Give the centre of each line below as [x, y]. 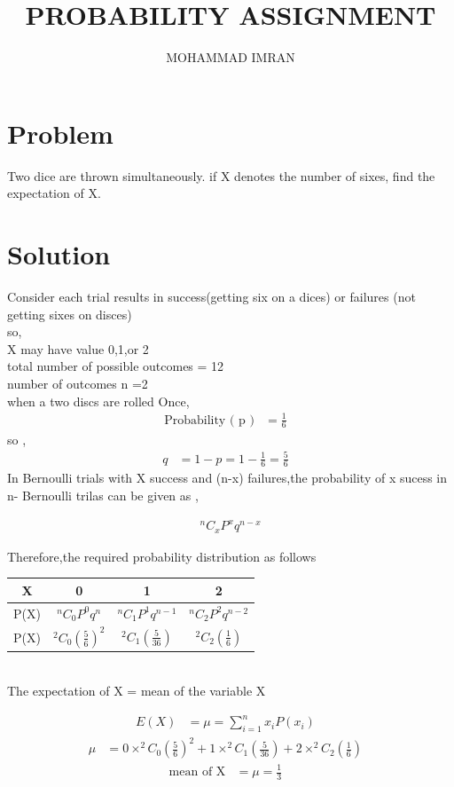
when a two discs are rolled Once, [98, 401]
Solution [59, 254]
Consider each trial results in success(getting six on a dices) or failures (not [211, 296]
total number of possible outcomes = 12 [116, 366]
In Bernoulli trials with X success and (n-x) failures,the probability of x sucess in [227, 478]
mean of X [197, 772]
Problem [60, 133]
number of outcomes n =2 [78, 383]
